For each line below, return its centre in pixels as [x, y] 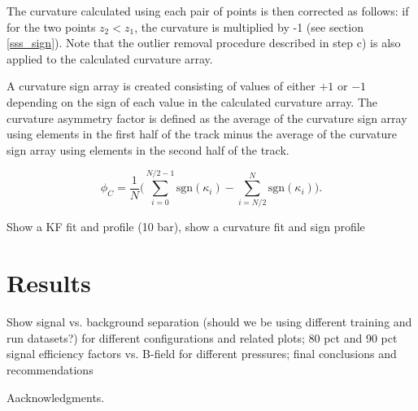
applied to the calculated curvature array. [110, 58]
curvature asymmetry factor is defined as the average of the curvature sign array [207, 118]
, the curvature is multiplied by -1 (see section [249, 26]
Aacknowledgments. [56, 397]
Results [49, 283]
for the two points [51, 26]
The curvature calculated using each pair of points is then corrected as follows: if [208, 11]
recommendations [50, 369]
